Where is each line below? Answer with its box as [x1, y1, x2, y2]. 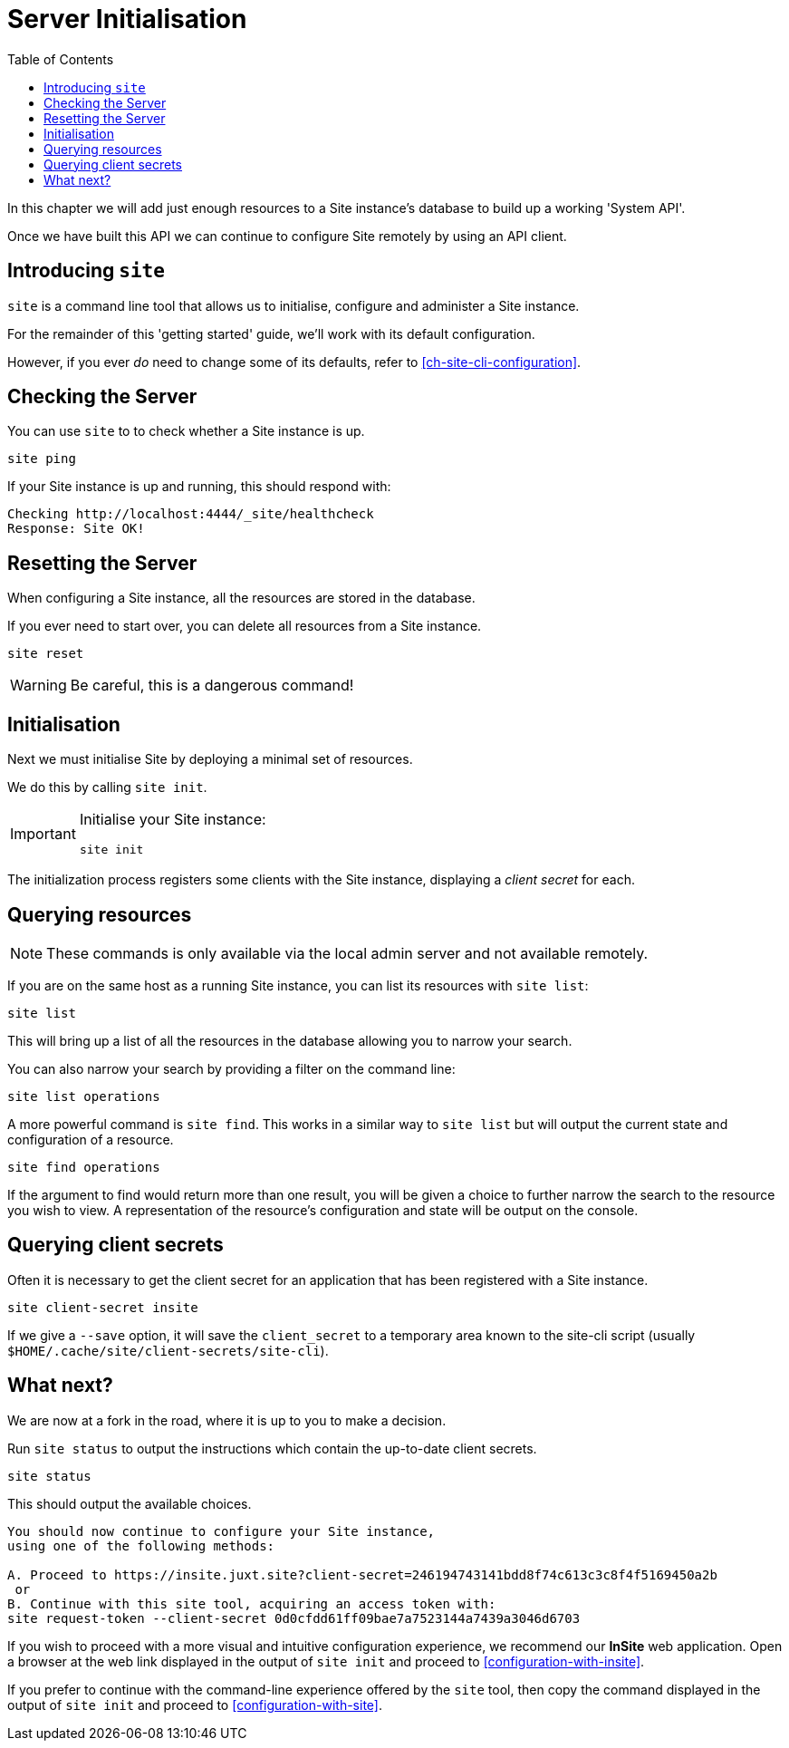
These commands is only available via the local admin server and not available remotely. [46, 943, 649, 962]
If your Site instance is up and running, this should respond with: [7, 478, 391, 495]
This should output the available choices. [7, 1495, 252, 1511]
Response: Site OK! [7, 521, 145, 536]
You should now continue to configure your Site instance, [7, 1523, 436, 1539]
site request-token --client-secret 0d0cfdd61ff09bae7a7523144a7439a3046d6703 [7, 1610, 581, 1626]
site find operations [7, 1159, 160, 1174]
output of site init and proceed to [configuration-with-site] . [7, 1696, 382, 1713]
